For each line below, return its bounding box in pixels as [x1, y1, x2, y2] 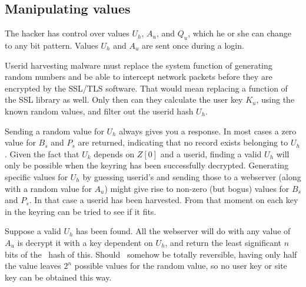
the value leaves [5, 259, 61, 272]
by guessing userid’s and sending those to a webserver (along [82, 170, 301, 183]
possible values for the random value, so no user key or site [74, 259, 287, 272]
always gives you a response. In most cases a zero [119, 124, 297, 137]
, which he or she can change [188, 27, 292, 39]
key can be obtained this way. [5, 271, 112, 283]
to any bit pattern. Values [5, 39, 98, 51]
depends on [94, 147, 135, 160]
